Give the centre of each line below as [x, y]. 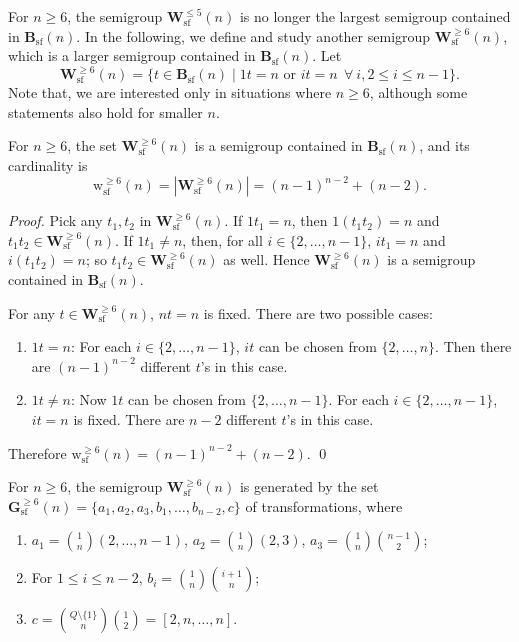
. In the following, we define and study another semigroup [253, 35]
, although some [418, 92]
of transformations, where [324, 505]
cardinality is [48, 165]
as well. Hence [266, 259]
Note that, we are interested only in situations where [170, 92]
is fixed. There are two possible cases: [318, 312]
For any [31, 312]
